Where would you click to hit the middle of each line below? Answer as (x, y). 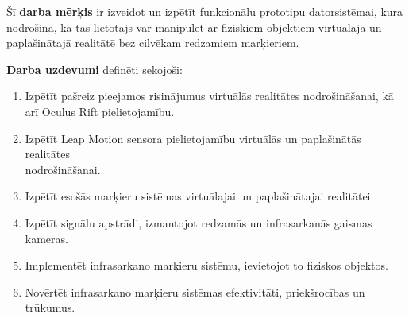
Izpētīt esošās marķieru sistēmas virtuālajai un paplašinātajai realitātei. (199, 196)
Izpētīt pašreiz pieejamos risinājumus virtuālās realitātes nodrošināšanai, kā (209, 96)
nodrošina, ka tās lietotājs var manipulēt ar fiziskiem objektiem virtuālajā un (194, 27)
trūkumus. (50, 307)
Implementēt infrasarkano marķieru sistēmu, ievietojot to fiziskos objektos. (206, 265)
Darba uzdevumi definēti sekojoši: (95, 69)
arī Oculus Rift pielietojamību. (100, 111)
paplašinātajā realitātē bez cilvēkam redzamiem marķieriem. (153, 43)
